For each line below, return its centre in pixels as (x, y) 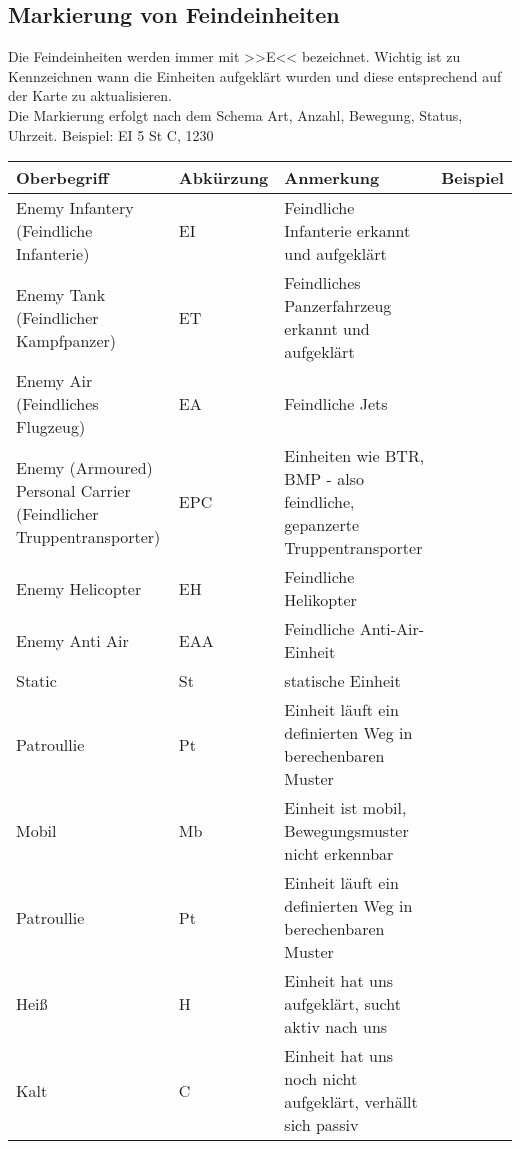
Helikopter (320, 600)
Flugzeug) (51, 427)
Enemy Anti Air (72, 640)
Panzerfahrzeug (338, 306)
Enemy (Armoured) (84, 467)
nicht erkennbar (339, 854)
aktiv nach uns (336, 1027)
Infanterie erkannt (347, 231)
